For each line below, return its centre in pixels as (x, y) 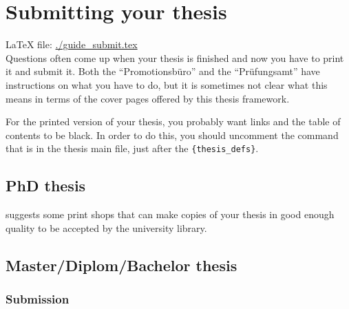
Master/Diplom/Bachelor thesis (121, 265)
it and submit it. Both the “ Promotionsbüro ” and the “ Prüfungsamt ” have (163, 71)
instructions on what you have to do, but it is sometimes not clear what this (167, 84)
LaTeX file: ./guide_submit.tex (72, 44)
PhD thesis (46, 185)
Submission (38, 299)
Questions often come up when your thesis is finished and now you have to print (175, 57)
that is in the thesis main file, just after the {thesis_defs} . (132, 148)
